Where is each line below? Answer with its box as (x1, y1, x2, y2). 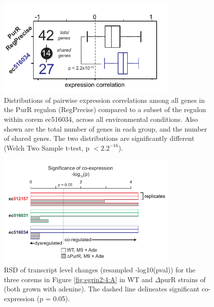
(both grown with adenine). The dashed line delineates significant (4, 284, 200, 294)
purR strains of (160, 274, 206, 284)
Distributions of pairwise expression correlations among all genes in (4, 95, 205, 105)
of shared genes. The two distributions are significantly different (4, 133, 195, 143)
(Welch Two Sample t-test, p (4, 142, 90, 153)
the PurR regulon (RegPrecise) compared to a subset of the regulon (4, 104, 206, 115)
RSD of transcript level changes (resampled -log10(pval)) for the (4, 264, 195, 274)
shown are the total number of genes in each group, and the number (4, 123, 207, 134)
